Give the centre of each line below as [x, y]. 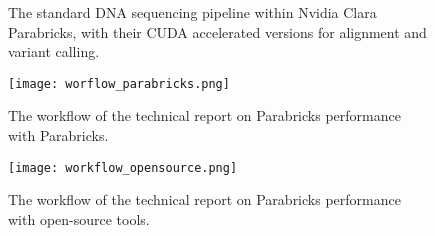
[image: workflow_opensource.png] [123, 167]
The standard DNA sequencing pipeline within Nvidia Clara [192, 12]
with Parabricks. [58, 135]
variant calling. [54, 51]
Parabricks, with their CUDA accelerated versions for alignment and [217, 31]
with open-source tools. [79, 218]
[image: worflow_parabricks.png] [119, 83]
